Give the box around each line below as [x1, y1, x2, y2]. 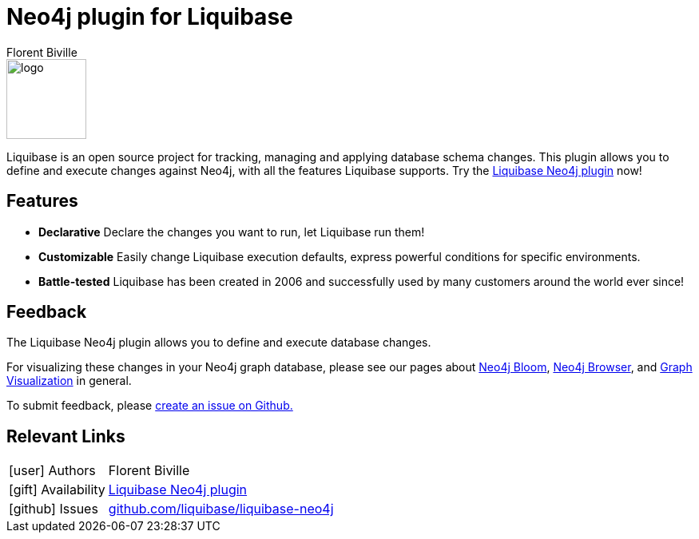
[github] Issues [9, 501, 98, 517]
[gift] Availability [9, 482, 105, 498]
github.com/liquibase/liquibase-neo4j [108, 501, 334, 517]
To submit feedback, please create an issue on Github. [6, 398, 293, 413]
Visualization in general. [6, 374, 132, 388]
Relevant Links [6, 426, 125, 446]
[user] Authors [9, 462, 96, 479]
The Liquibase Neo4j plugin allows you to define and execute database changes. [6, 335, 431, 350]
